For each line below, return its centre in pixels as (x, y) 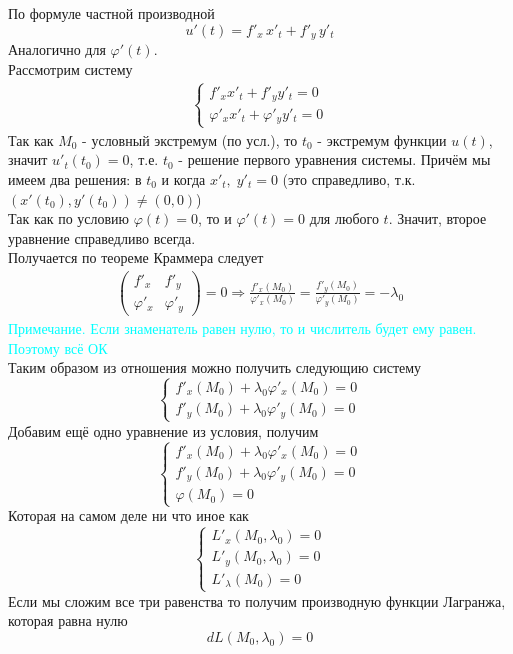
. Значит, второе (437, 218)
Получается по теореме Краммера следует (136, 257)
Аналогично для (57, 49)
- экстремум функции (382, 139)
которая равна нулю (68, 620)
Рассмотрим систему (70, 68)
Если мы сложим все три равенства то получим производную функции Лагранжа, (257, 600)
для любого (344, 218)
